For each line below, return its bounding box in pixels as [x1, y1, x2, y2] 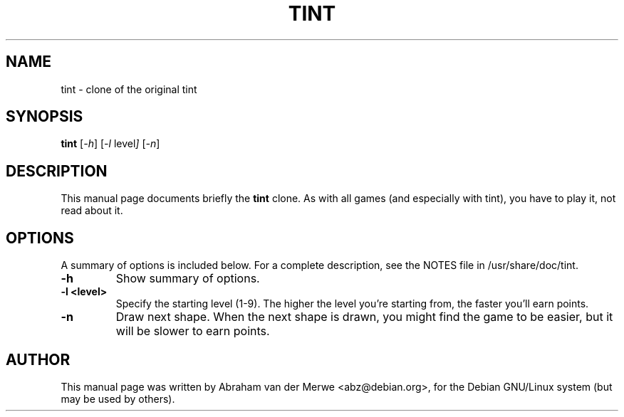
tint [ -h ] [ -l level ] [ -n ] [61, 137, 160, 150]
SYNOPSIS [6, 107, 83, 126]
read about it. [61, 204, 123, 217]
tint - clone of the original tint [61, 83, 197, 95]
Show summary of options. [115, 271, 260, 286]
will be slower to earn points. [115, 324, 270, 339]
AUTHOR [6, 350, 71, 369]
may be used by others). [61, 392, 175, 405]
